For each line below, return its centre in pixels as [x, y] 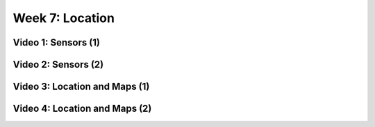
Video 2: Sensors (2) [58, 65]
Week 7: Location [64, 18]
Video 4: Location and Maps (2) [82, 109]
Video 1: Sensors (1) [57, 42]
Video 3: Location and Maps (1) [81, 87]
